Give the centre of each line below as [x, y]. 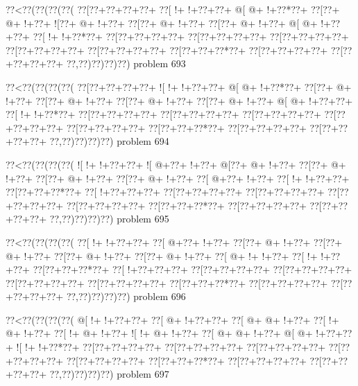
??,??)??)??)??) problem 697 [109, 374]
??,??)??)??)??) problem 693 [126, 63]
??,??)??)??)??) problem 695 [109, 219]
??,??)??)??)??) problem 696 [126, 296]
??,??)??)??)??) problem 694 [109, 141]
